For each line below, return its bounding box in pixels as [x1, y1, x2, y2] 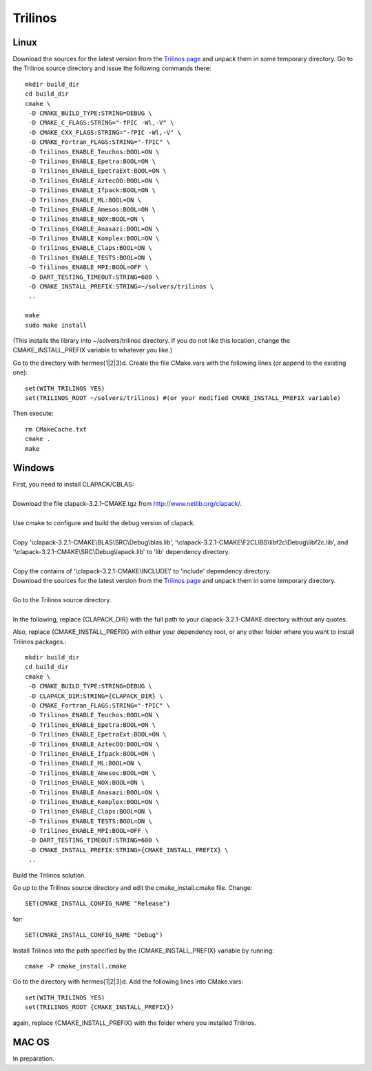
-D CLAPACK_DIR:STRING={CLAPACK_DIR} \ [28, 692, 163, 700]
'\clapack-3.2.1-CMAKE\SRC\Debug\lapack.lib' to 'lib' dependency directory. [12, 548, 230, 556]
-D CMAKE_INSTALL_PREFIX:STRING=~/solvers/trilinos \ [28, 283, 214, 290]
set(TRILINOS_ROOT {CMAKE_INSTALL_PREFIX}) [25, 1004, 174, 1011]
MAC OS [12, 1037, 50, 1048]
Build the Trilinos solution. [12, 871, 86, 879]
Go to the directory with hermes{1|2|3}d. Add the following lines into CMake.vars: [12, 977, 244, 986]
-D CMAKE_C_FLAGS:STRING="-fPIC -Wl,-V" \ [28, 119, 174, 127]
